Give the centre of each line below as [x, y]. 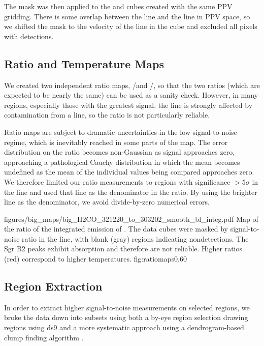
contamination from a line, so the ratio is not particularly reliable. [107, 115]
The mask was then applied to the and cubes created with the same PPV [118, 6]
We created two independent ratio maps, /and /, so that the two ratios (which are [132, 85]
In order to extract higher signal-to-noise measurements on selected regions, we [127, 307]
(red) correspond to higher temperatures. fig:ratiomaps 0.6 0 [95, 259]
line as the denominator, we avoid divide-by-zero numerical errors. [107, 202]
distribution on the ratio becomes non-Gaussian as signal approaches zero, [120, 152]
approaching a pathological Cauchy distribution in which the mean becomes [122, 162]
